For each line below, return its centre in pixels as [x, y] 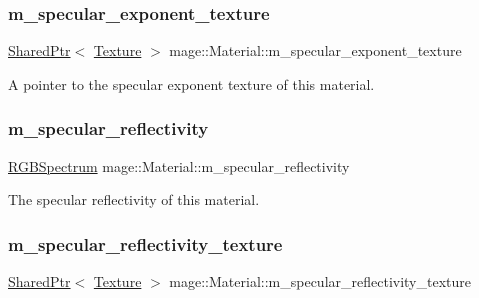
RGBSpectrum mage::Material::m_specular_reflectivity [179, 165]
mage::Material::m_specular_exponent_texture [315, 50]
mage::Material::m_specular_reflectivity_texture [320, 281]
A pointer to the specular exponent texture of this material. [191, 83]
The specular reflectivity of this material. [134, 199]
